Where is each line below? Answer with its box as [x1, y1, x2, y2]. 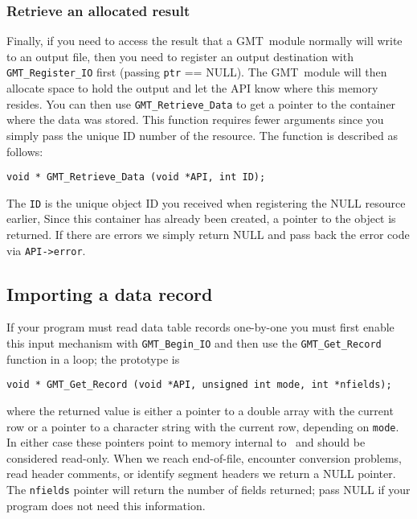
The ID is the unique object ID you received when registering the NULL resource [6, 194, 406, 211]
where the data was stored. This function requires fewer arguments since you [6, 111, 384, 128]
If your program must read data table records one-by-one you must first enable [6, 319, 395, 336]
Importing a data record [6, 281, 213, 306]
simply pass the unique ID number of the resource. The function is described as [6, 126, 398, 143]
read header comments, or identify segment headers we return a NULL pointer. [6, 465, 396, 482]
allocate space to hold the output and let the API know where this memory [6, 80, 378, 97]
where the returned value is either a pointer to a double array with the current [6, 402, 394, 418]
